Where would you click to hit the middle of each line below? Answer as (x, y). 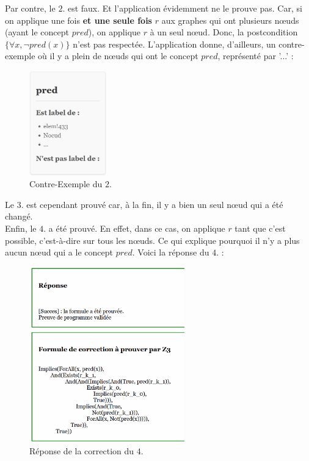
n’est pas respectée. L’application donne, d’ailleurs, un (174, 44)
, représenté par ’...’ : (256, 56)
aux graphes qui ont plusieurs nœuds (230, 20)
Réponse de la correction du (82, 451)
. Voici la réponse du (171, 252)
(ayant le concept (37, 32)
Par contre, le (30, 8)
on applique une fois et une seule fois (78, 20)
